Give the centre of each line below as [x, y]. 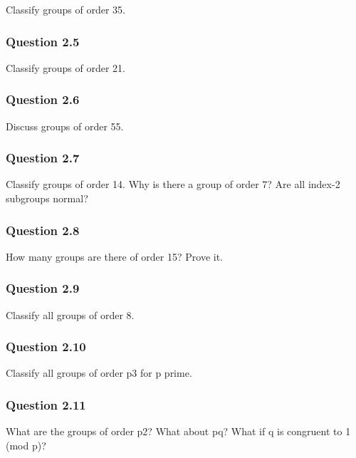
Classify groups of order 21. [66, 67]
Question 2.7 [43, 158]
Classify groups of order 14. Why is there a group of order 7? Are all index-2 [173, 184]
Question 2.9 [43, 288]
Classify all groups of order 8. [70, 314]
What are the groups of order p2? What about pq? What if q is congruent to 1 [178, 431]
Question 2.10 [46, 347]
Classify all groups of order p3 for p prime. [99, 373]
